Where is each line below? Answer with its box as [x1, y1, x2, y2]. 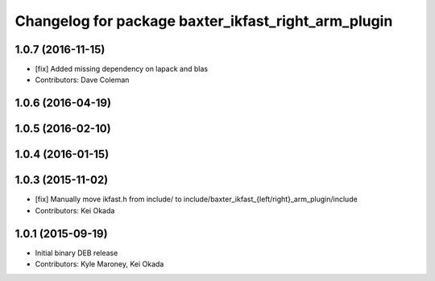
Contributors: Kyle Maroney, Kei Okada [35, 259, 164, 269]
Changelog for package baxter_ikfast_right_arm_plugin [14, 12, 393, 30]
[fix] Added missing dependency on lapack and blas [35, 64, 209, 74]
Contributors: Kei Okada [35, 205, 115, 215]
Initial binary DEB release [35, 248, 118, 258]
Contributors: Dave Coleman [35, 75, 130, 85]
